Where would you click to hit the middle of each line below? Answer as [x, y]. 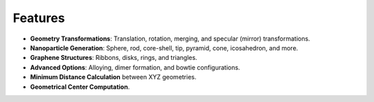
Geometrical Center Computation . [80, 87]
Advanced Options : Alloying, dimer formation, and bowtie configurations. [135, 67]
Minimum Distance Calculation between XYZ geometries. [113, 77]
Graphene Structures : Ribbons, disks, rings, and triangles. [114, 58]
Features [39, 18]
